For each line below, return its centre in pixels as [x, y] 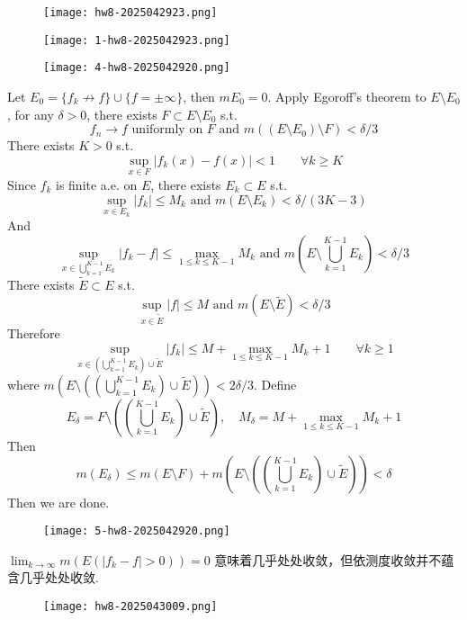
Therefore [34, 333]
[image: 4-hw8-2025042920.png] [137, 68]
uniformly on [167, 130]
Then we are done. [58, 502]
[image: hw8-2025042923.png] [130, 13]
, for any [31, 114]
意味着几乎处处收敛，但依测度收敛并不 [328, 559]
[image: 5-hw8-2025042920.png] [137, 531]
